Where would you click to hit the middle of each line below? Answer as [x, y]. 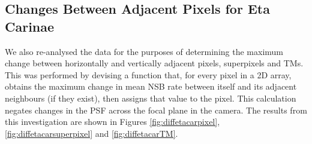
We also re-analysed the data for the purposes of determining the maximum [144, 51]
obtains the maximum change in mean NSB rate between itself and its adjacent [151, 86]
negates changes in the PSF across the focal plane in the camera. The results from [156, 110]
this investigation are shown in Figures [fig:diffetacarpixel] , [112, 122]
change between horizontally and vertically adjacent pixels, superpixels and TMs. [154, 63]
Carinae [30, 26]
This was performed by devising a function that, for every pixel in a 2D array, [148, 74]
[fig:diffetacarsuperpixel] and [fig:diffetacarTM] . [91, 133]
